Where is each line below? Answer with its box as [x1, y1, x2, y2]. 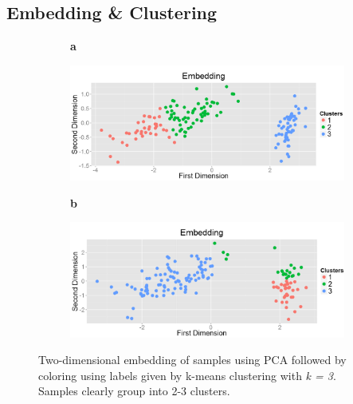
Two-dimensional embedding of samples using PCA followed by [38, 351, 347, 368]
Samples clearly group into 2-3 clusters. [38, 382, 230, 399]
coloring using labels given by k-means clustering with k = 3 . [38, 366, 336, 383]
